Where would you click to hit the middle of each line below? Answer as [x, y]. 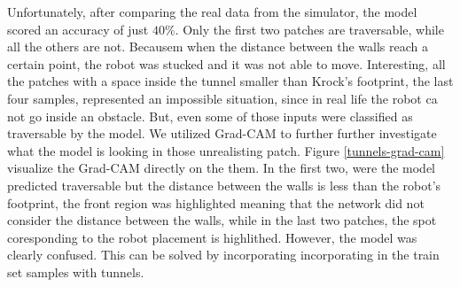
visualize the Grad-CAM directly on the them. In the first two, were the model [221, 168]
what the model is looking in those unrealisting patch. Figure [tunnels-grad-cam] [226, 150]
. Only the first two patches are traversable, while [309, 29]
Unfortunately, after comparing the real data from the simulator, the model [212, 12]
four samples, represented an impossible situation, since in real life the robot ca [222, 98]
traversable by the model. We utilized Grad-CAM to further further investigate [222, 133]
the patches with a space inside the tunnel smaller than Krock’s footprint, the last [230, 81]
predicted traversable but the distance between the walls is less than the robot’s [224, 185]
